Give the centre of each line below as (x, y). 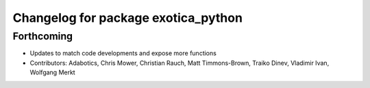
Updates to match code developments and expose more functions (123, 53)
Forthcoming (43, 36)
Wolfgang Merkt (52, 72)
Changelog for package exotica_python (128, 18)
